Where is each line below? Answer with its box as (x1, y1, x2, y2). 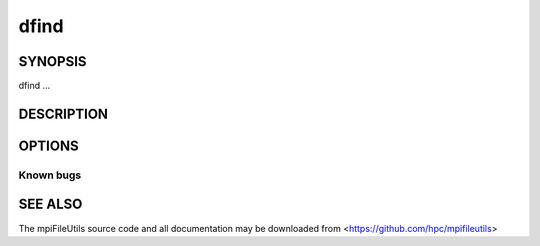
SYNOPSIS (18, 53, 87, 70)
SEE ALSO (18, 196, 83, 213)
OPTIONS (18, 137, 79, 154)
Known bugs (18, 168, 82, 182)
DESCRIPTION (18, 105, 109, 122)
